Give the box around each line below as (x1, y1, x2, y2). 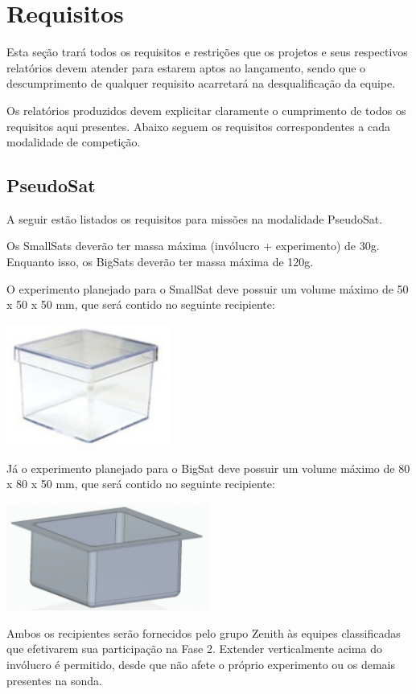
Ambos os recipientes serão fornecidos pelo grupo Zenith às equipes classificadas (6, 624, 401, 641)
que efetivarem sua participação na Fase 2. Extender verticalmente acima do (6, 640, 382, 657)
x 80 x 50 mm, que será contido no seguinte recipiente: (6, 475, 275, 492)
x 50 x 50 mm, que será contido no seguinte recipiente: (6, 296, 275, 313)
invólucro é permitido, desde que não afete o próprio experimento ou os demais (6, 655, 396, 672)
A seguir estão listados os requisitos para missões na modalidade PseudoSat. (6, 210, 383, 227)
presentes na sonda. (6, 671, 102, 688)
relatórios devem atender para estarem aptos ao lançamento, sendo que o (6, 59, 366, 76)
